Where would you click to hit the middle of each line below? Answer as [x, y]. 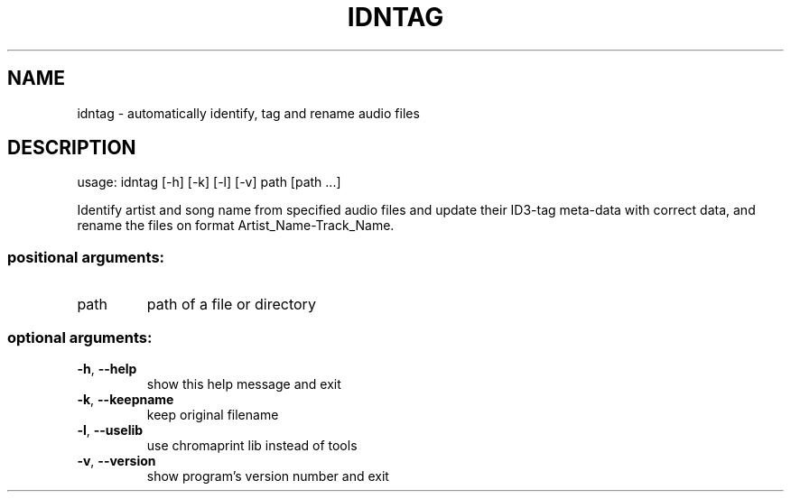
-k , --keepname [126, 399]
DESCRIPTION [72, 148]
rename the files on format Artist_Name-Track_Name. [236, 226]
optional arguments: [80, 337]
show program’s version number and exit [268, 476]
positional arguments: [86, 257]
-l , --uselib [110, 430]
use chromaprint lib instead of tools [252, 445]
